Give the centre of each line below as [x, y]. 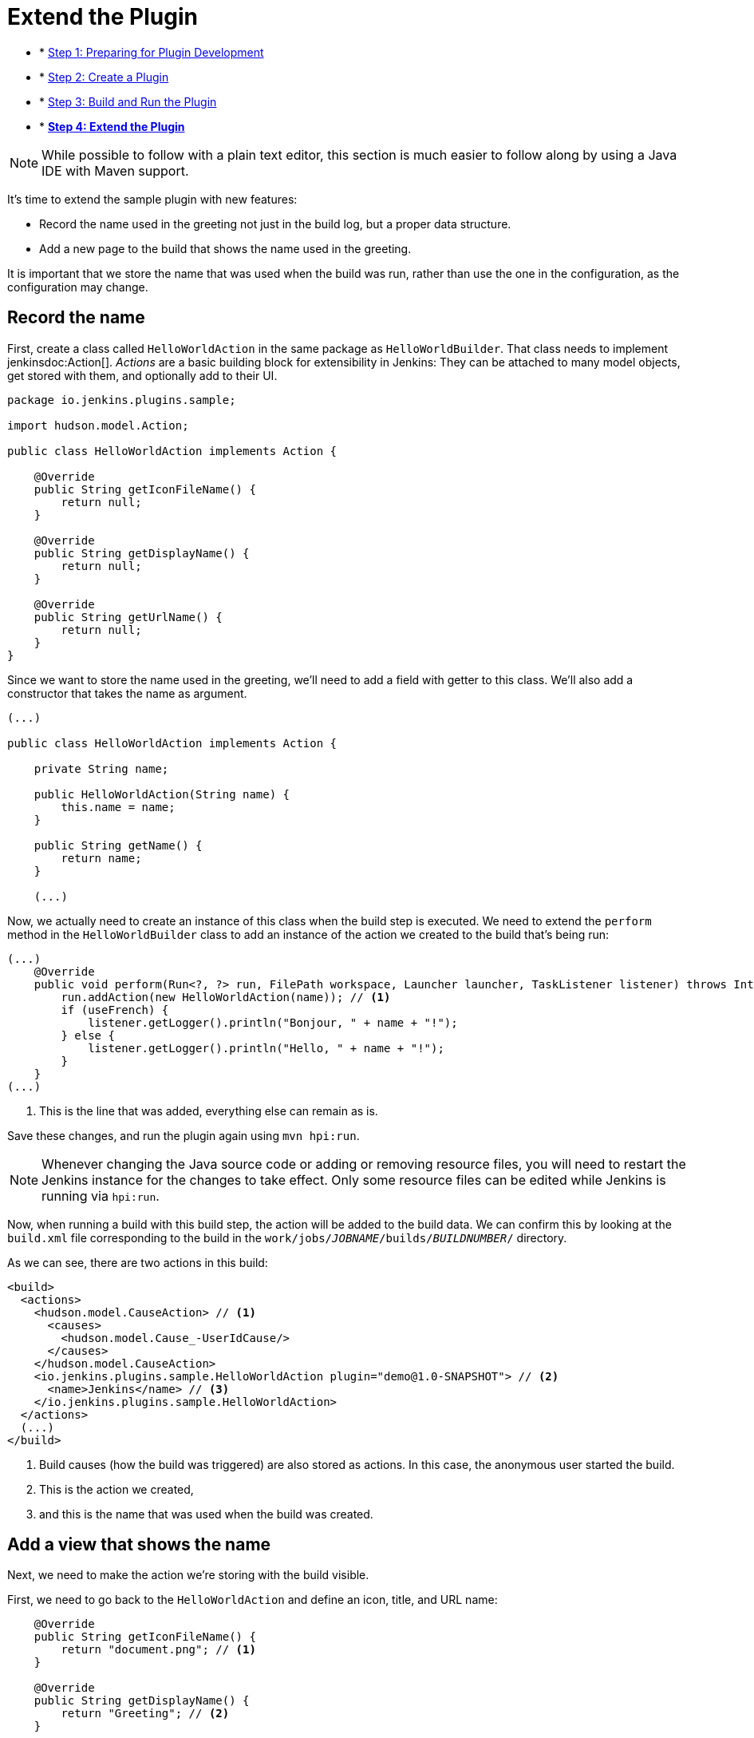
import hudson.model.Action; [98, 425]
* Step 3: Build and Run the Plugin [128, 101]
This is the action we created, [116, 1489]
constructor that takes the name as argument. [127, 693]
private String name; [101, 768]
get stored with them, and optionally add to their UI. [142, 375]
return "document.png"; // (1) [158, 1650]
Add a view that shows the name [139, 1545]
